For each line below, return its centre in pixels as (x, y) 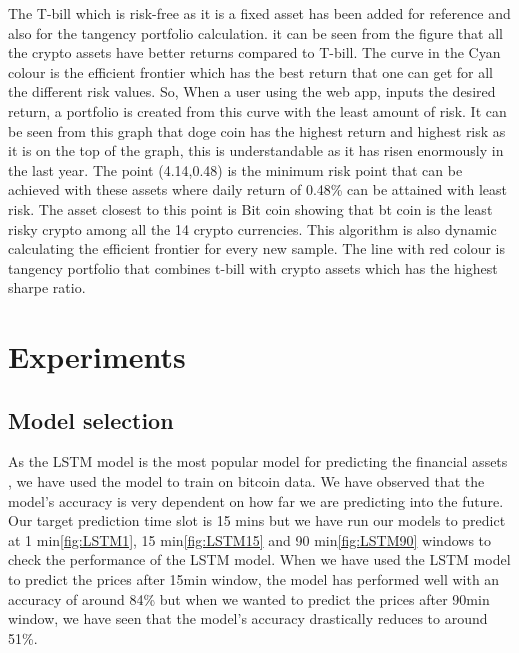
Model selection (91, 419)
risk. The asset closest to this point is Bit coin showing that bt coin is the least (250, 208)
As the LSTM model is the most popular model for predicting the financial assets (258, 461)
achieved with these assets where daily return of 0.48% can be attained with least (258, 189)
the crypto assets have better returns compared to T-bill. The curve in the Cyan (254, 52)
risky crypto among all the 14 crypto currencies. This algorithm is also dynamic (252, 228)
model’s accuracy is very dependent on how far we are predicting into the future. (256, 500)
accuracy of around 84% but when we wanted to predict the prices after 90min (249, 598)
